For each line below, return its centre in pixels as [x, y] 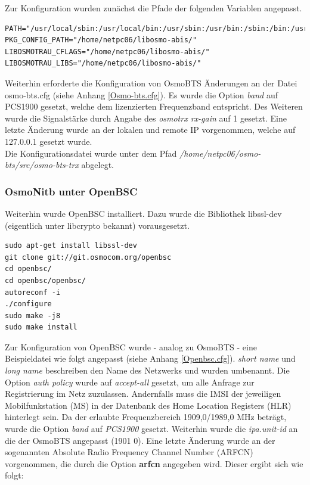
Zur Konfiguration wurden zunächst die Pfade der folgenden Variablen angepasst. [154, 8]
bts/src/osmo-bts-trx [42, 165]
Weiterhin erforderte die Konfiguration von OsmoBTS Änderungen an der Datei [151, 83]
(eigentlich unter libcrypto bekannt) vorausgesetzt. [97, 225]
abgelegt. [97, 165]
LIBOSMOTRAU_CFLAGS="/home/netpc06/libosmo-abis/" [107, 52]
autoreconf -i [33, 292]
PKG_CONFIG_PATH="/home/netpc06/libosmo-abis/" [101, 40]
